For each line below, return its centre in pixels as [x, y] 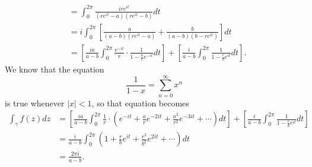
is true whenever [35, 103]
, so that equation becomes [140, 103]
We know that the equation [55, 69]
